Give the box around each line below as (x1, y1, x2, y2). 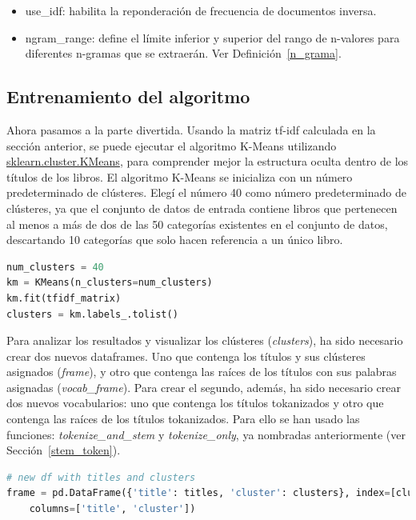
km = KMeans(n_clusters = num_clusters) (6, 277, 213, 289)
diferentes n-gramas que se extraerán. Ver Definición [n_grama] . (25, 45, 342, 62)
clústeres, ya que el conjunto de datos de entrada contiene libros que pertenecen (6, 199, 398, 216)
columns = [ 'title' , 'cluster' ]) (29, 503, 196, 515)
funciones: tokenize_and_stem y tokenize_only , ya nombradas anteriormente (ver (6, 426, 406, 442)
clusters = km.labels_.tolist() (6, 308, 178, 320)
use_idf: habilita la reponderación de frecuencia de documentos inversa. (25, 2, 377, 18)
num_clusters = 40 (6, 261, 104, 273)
